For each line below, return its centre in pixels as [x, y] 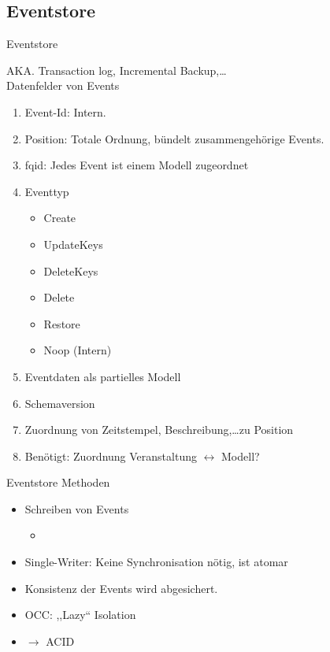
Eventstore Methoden [58, 482]
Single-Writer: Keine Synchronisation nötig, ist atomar [156, 562]
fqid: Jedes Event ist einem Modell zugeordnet [137, 165]
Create [60, 218]
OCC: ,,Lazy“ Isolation [80, 615]
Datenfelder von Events [63, 85]
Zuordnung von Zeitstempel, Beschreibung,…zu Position [159, 430]
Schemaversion [60, 403]
